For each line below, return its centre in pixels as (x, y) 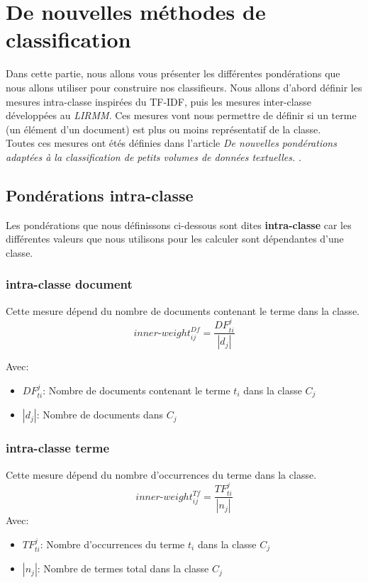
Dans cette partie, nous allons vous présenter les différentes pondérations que (173, 73)
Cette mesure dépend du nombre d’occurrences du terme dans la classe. (161, 474)
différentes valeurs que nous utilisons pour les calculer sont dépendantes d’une (175, 239)
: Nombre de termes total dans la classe (123, 568)
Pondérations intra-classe (100, 195)
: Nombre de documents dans (100, 415)
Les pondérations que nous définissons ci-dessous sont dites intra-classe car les (179, 224)
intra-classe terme (58, 448)
